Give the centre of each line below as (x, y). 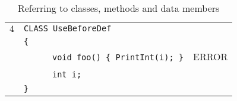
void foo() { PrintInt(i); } (118, 57)
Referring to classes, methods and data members (118, 8)
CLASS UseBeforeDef (68, 28)
